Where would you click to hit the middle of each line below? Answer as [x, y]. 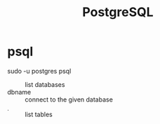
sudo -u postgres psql [39, 71]
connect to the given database [69, 99]
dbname [19, 92]
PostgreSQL [118, 12]
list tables [39, 114]
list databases [45, 84]
